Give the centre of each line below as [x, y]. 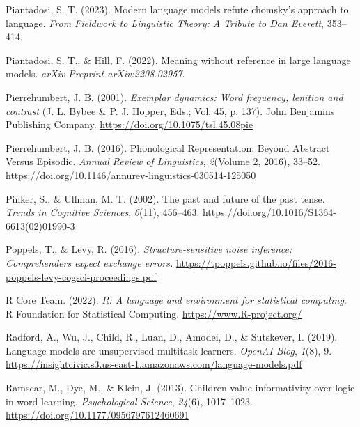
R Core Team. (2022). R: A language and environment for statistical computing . [176, 300]
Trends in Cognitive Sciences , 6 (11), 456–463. [103, 212]
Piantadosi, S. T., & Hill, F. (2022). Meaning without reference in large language [178, 60]
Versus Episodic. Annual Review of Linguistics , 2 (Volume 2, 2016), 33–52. [163, 161]
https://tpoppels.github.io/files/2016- [256, 262]
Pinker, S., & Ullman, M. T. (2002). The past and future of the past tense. [165, 198]
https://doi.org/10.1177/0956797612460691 [97, 415]
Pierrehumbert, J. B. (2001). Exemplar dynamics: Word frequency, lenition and [174, 96]
